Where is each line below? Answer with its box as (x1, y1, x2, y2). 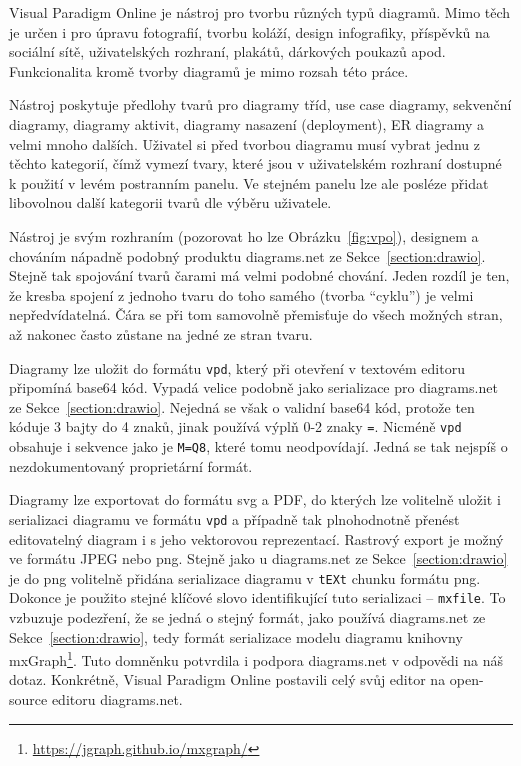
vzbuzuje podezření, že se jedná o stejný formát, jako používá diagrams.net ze (9, 607, 486, 627)
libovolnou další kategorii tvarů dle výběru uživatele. (9, 192, 332, 213)
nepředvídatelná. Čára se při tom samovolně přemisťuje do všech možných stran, (9, 304, 503, 325)
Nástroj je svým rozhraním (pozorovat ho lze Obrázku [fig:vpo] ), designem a (9, 225, 479, 246)
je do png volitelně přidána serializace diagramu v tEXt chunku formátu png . (9, 567, 481, 588)
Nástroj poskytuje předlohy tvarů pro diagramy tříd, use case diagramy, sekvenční (9, 94, 512, 115)
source (9, 689, 48, 710)
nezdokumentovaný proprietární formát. (9, 455, 253, 476)
